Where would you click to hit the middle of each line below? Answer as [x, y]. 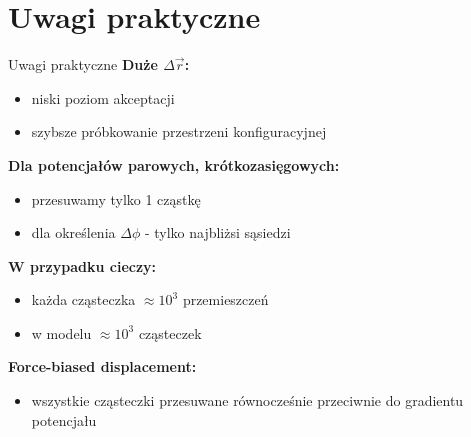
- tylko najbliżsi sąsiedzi [217, 232]
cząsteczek [170, 332]
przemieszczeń [225, 299]
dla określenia [73, 232]
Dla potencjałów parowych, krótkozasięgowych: [174, 164]
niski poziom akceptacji [103, 97]
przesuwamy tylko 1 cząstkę [116, 198]
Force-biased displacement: [102, 366]
